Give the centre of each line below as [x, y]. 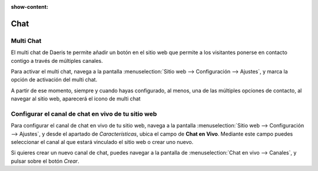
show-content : [29, 7]
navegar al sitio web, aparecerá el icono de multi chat [76, 99]
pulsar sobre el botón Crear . [45, 161]
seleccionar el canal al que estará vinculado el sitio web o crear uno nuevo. [102, 142]
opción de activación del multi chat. [54, 80]
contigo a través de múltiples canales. [57, 61]
